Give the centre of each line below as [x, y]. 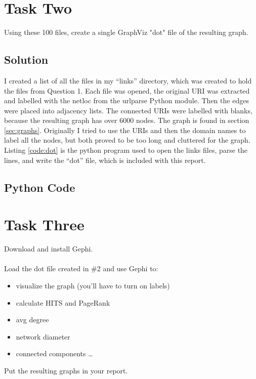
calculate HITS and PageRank [63, 302]
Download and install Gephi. [49, 249]
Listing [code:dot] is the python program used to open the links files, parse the [126, 150]
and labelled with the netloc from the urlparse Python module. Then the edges [126, 100]
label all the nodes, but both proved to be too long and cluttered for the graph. [127, 140]
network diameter [43, 336]
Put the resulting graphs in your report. [66, 370]
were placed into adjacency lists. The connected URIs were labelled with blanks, [128, 110]
